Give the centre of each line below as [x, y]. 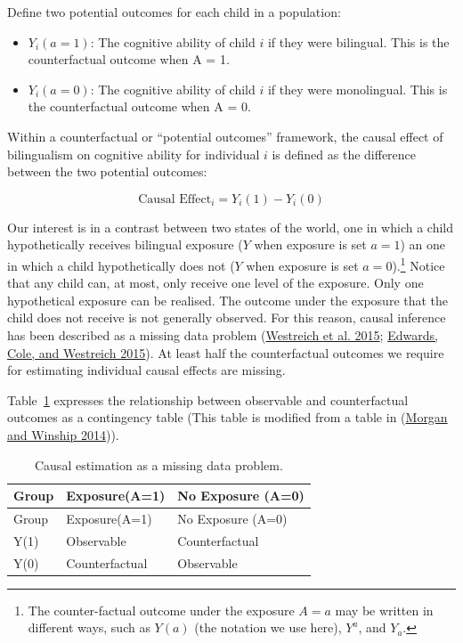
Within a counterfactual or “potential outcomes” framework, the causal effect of [225, 136]
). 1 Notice [418, 264]
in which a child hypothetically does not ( [121, 265]
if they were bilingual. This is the [358, 41]
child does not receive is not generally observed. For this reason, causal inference [227, 317]
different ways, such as [89, 627]
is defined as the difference [344, 154]
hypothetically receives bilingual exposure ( [125, 244]
